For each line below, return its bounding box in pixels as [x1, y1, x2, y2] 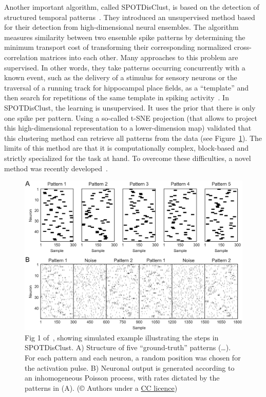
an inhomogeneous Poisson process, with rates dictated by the [25, 372, 220, 383]
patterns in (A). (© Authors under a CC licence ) [25, 382, 178, 393]
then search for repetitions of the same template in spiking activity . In [4, 92, 229, 103]
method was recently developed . [4, 163, 108, 173]
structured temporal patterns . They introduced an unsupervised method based [4, 11, 255, 22]
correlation [4, 51, 38, 62]
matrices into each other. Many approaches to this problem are [40, 51, 238, 62]
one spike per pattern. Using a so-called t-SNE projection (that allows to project [4, 112, 257, 123]
